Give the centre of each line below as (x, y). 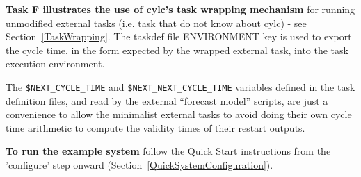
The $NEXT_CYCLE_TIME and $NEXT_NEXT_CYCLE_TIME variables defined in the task (180, 86)
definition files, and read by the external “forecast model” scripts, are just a (167, 100)
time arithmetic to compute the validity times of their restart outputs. (155, 127)
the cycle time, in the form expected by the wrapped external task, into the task (177, 50)
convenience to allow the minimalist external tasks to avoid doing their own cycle (179, 114)
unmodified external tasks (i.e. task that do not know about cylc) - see (156, 23)
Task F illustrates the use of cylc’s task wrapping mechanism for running (180, 9)
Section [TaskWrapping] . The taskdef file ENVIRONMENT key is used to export (179, 36)
